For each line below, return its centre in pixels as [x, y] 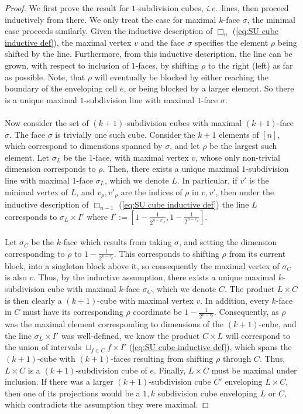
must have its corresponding [73, 312]
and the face [163, 42]
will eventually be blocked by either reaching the [181, 77]
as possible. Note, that [45, 77]
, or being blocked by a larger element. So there [209, 88]
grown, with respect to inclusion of [67, 65]
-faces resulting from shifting [162, 359]
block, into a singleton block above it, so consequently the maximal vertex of [142, 265]
